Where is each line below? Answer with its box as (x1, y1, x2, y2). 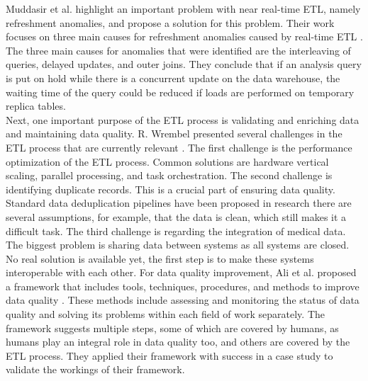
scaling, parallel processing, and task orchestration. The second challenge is (6, 168, 333, 183)
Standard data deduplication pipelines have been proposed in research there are (6, 195, 352, 210)
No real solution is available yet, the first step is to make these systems (6, 251, 314, 266)
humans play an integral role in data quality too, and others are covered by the (6, 334, 350, 349)
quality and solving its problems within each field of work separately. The (6, 307, 325, 322)
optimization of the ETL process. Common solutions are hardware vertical (6, 154, 329, 169)
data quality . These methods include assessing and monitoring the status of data (6, 292, 359, 307)
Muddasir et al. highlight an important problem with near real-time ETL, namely (6, 1, 361, 16)
